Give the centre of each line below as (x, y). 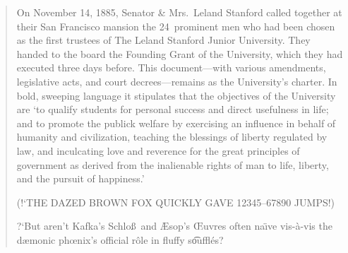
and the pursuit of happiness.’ (80, 178)
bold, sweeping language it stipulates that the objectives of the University (176, 95)
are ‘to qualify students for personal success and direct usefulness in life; (173, 109)
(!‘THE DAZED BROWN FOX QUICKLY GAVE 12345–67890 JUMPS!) (176, 202)
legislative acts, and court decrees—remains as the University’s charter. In (177, 81)
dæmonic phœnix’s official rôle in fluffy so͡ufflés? (120, 239)
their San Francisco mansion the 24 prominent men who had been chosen (176, 26)
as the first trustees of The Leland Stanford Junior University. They (163, 40)
